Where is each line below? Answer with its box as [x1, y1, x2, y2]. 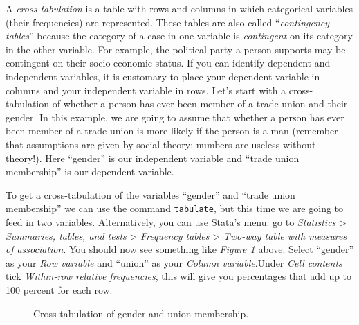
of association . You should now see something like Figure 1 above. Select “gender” [6, 242, 354, 256]
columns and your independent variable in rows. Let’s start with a [6, 82, 286, 97]
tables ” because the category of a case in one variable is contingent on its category [6, 28, 353, 43]
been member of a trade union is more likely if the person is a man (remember [6, 123, 338, 138]
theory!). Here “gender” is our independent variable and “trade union [6, 150, 300, 165]
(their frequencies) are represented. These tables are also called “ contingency [6, 15, 330, 29]
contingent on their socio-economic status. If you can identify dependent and [6, 55, 331, 70]
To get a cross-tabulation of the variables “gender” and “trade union [6, 187, 295, 202]
